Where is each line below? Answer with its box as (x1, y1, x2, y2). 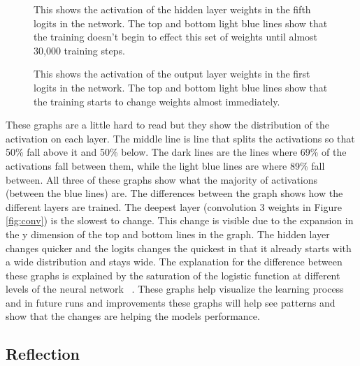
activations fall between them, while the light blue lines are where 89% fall (6, 158, 325, 173)
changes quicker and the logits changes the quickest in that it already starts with (6, 240, 352, 255)
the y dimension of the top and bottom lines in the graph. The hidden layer (6, 226, 330, 241)
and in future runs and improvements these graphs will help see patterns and (6, 295, 336, 309)
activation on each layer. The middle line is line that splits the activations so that (6, 131, 355, 145)
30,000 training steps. (34, 43, 125, 57)
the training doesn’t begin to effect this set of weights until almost (34, 29, 318, 44)
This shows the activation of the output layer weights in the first (34, 66, 310, 81)
